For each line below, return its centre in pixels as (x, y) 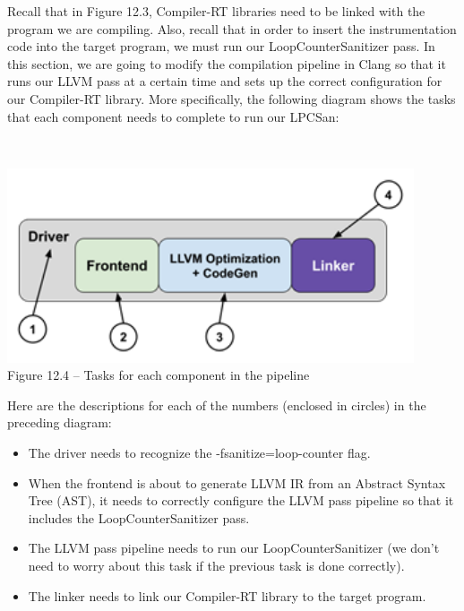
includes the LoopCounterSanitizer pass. (139, 517)
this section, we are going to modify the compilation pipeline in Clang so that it (227, 63)
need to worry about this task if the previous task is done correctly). (216, 565)
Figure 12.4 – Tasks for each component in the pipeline (159, 375)
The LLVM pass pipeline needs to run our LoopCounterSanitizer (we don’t (234, 548)
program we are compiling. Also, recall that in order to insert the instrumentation (232, 28)
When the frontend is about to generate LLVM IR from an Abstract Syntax (237, 482)
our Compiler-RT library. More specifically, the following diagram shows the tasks (232, 98)
